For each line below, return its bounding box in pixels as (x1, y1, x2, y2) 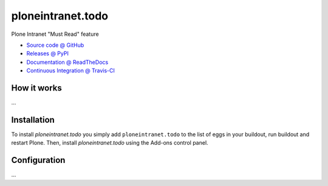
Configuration (11, 155, 66, 165)
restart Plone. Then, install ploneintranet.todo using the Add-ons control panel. (11, 139, 209, 146)
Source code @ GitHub (26, 41, 84, 49)
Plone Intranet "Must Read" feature (11, 30, 100, 38)
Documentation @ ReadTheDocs (26, 58, 109, 66)
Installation (11, 114, 55, 125)
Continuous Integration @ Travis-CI (26, 67, 115, 74)
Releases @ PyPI (26, 50, 69, 57)
